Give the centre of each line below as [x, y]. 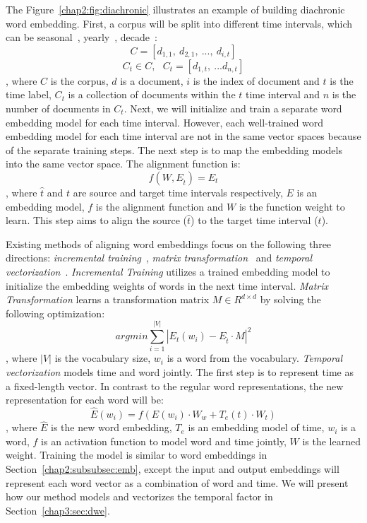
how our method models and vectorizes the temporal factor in [139, 496]
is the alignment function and [160, 206]
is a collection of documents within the [152, 94]
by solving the [290, 299]
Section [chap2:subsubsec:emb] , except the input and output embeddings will [173, 469]
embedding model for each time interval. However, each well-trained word [165, 122]
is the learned [332, 441]
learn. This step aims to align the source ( [97, 220]
